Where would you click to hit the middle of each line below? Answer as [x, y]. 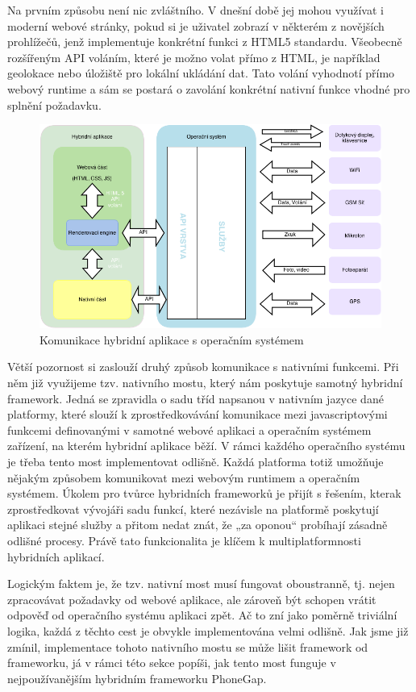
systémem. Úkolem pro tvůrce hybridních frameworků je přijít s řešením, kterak [204, 493]
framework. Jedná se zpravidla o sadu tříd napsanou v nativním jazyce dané [196, 398]
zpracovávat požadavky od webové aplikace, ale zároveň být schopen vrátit [192, 599]
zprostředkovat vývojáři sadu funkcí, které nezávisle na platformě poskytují [193, 509]
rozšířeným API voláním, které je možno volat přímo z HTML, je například [194, 57]
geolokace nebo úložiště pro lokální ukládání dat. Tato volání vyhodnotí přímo [201, 73]
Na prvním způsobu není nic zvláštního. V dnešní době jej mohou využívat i [196, 10]
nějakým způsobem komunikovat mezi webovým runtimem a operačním [184, 477]
